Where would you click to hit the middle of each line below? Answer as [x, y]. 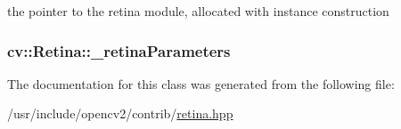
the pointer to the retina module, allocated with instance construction [198, 11]
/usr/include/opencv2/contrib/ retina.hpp [120, 113]
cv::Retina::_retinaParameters [119, 50]
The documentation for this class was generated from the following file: [201, 83]
